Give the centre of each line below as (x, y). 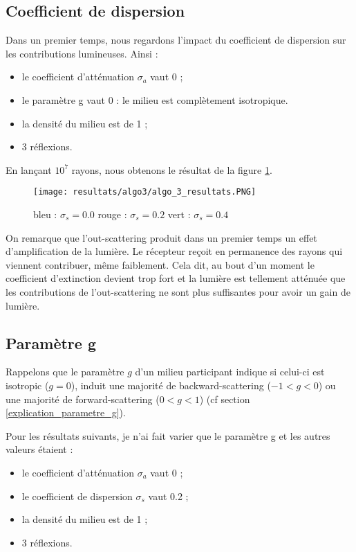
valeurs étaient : (39, 449)
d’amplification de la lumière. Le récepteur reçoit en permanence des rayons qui (174, 251)
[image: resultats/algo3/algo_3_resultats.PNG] (145, 192)
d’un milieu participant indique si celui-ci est (230, 372)
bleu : (45, 214)
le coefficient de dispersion (77, 496)
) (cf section (225, 399)
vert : (179, 214)
